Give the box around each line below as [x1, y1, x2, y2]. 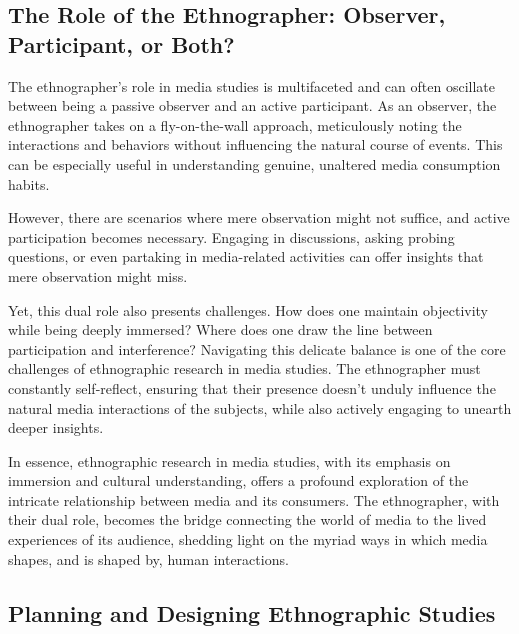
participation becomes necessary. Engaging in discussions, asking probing [8, 226, 455, 247]
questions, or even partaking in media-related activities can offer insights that [8, 246, 484, 267]
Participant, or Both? [8, 28, 235, 59]
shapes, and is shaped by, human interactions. [8, 548, 289, 569]
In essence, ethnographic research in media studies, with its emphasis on [8, 450, 451, 471]
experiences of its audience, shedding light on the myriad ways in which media [8, 529, 488, 550]
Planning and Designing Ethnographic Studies [8, 597, 496, 628]
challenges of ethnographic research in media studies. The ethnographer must [8, 358, 481, 379]
